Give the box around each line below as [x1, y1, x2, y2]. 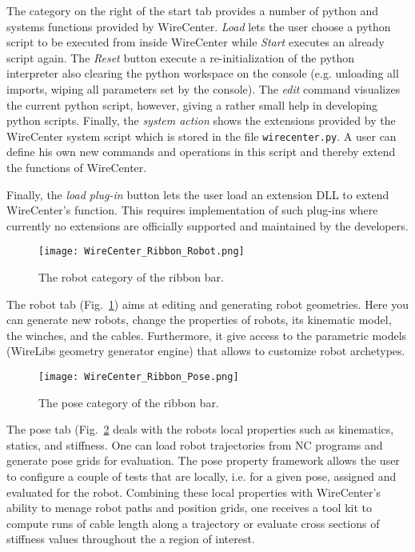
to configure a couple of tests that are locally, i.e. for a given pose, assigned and [6, 468, 397, 485]
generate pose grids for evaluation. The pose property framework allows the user [6, 452, 400, 469]
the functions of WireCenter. [6, 159, 147, 175]
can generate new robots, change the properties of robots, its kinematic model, [6, 311, 392, 328]
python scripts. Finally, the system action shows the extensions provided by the [6, 112, 396, 129]
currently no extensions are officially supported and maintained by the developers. [6, 217, 409, 234]
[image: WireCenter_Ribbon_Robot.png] [38, 246, 245, 258]
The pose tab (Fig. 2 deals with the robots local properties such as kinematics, [6, 421, 394, 438]
